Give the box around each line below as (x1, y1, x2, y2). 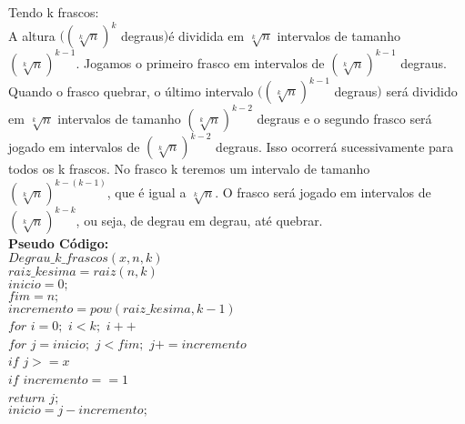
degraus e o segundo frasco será (257, 108, 432, 127)
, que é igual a (106, 183, 187, 202)
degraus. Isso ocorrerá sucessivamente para (216, 136, 454, 156)
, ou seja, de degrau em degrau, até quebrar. (76, 210, 323, 229)
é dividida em (168, 25, 245, 45)
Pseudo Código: (8, 233, 109, 252)
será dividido (386, 81, 458, 100)
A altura (8, 25, 56, 45)
